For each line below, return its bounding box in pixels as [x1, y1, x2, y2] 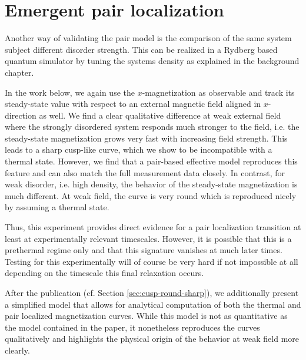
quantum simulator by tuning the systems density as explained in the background [5, 55, 300, 67]
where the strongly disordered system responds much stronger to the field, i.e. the [5, 120, 300, 133]
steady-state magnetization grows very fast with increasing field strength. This [5, 132, 288, 144]
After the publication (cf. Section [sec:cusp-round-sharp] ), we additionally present [5, 287, 299, 298]
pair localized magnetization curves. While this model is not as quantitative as [5, 309, 288, 322]
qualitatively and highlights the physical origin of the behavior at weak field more [5, 332, 300, 345]
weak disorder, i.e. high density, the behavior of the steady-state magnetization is [5, 178, 298, 190]
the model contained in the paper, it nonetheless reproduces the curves [5, 321, 260, 333]
